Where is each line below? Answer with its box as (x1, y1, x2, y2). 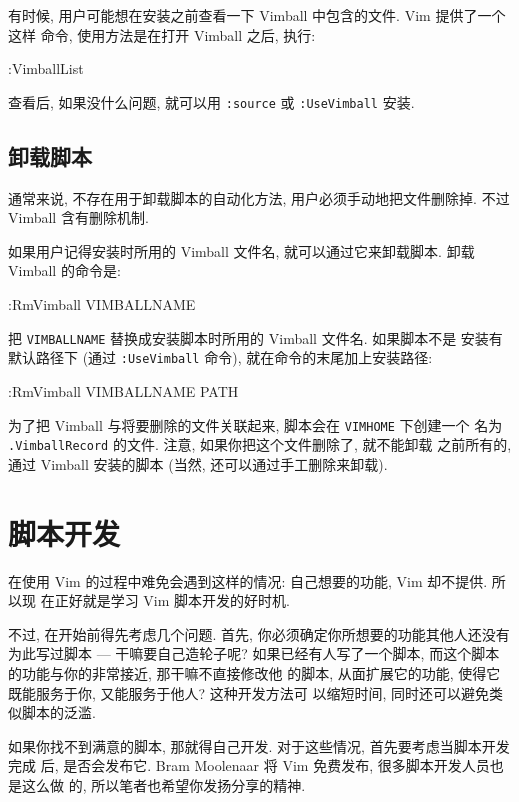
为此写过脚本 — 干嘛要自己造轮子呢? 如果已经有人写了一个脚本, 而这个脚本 (8, 643, 500, 664)
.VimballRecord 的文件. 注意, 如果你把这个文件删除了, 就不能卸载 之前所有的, (8, 434, 512, 455)
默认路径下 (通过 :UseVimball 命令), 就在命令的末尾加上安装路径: (8, 347, 433, 368)
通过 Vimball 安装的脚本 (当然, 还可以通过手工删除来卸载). (8, 453, 388, 474)
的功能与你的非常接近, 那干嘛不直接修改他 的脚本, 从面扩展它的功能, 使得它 (8, 662, 501, 683)
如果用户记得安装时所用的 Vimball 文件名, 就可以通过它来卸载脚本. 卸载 (8, 240, 475, 261)
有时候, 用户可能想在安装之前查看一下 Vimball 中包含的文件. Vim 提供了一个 (8, 5, 506, 25)
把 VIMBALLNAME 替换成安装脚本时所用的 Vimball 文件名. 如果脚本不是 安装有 (8, 327, 503, 348)
